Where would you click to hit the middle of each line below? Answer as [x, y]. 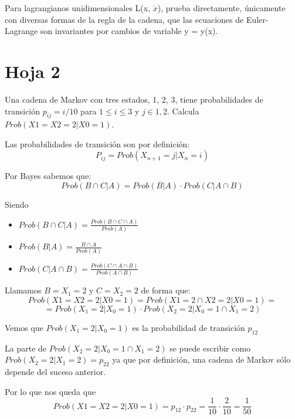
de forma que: [166, 290]
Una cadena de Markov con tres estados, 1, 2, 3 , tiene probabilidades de [134, 99]
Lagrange [21, 31]
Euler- [257, 19]
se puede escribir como [210, 348]
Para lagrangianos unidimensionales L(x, [78, 8]
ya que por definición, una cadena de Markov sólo [201, 359]
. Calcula [183, 111]
